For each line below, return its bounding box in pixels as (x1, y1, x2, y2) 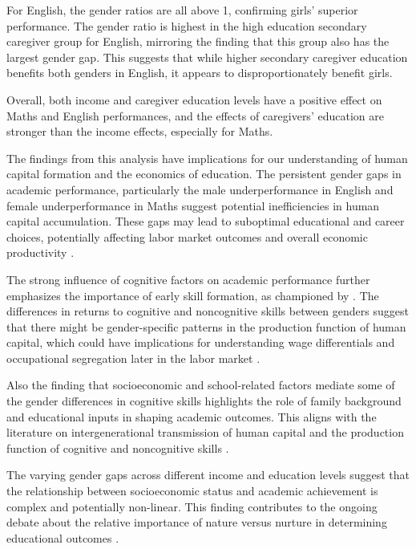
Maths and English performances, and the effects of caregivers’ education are (6, 107, 384, 124)
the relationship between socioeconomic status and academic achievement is (6, 482, 378, 499)
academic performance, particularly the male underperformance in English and (6, 181, 394, 197)
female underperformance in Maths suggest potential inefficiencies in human (6, 197, 380, 213)
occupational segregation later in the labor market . (6, 349, 261, 366)
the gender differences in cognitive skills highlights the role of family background (6, 392, 402, 409)
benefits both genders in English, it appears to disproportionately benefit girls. (6, 64, 393, 81)
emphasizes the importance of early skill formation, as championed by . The (6, 287, 379, 303)
